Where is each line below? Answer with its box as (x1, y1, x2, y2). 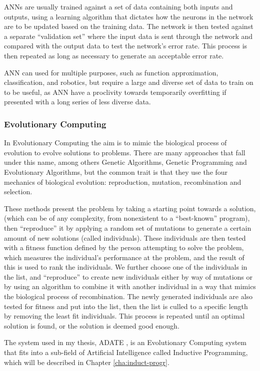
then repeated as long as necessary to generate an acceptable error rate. (4, 50, 224, 60)
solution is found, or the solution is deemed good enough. (4, 320, 179, 331)
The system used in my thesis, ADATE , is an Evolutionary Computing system (4, 337, 247, 348)
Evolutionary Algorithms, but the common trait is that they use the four (4, 166, 228, 177)
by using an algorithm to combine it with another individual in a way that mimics (4, 281, 256, 292)
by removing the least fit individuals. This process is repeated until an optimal (4, 311, 245, 321)
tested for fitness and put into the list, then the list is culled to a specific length (4, 301, 248, 311)
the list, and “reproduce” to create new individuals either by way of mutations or (4, 271, 253, 282)
